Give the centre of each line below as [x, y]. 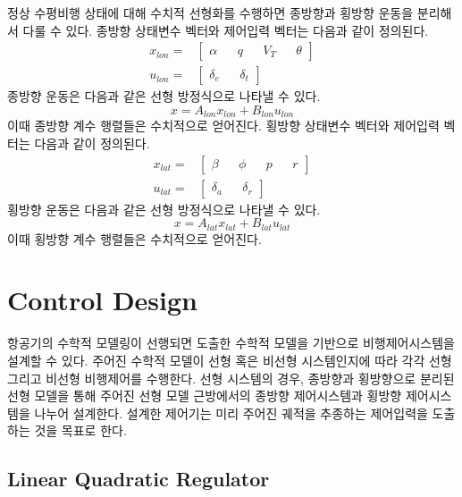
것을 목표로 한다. [80, 430]
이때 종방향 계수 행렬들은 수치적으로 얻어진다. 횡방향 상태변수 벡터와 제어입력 [223, 126]
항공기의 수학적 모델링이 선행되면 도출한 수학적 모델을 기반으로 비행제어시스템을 [231, 343]
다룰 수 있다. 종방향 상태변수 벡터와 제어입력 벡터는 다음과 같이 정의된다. [226, 30]
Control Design [102, 300]
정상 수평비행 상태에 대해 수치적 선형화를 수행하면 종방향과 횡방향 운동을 [210, 13]
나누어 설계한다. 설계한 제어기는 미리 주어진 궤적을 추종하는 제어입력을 [231, 413]
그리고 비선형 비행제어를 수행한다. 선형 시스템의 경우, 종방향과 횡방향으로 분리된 [231, 378]
